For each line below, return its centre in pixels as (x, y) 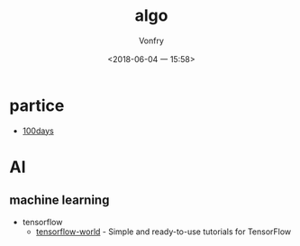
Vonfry (151, 41)
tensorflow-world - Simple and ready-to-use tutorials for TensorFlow (164, 232)
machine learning (59, 200)
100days (38, 131)
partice (37, 105)
